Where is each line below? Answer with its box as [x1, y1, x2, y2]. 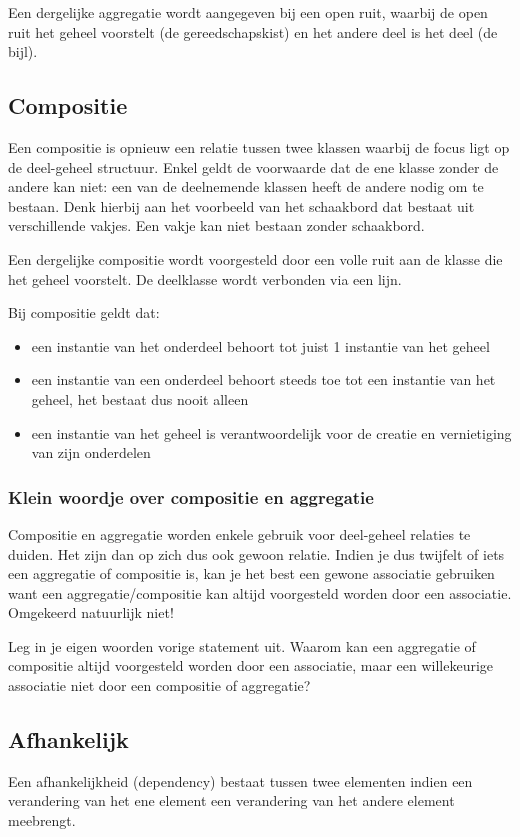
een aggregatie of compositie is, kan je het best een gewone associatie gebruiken [8, 563, 495, 584]
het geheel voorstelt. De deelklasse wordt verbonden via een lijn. [8, 268, 402, 289]
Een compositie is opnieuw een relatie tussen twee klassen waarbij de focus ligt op [8, 136, 510, 157]
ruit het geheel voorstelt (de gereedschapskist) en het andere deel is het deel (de [8, 21, 498, 42]
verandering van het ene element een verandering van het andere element [8, 790, 455, 811]
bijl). [8, 41, 38, 62]
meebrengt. [8, 810, 76, 831]
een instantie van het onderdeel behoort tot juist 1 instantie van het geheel [31, 335, 490, 356]
